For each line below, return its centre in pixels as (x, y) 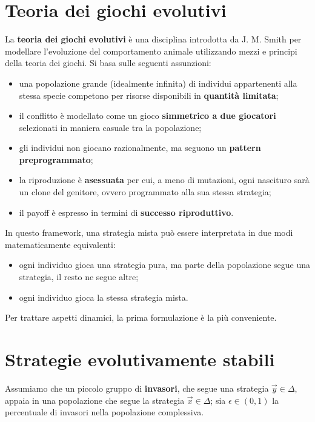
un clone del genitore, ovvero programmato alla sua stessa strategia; (145, 192)
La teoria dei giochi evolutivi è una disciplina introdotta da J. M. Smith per (153, 39)
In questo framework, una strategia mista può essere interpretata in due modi (149, 233)
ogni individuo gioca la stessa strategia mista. (104, 297)
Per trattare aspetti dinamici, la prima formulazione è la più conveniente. (141, 317)
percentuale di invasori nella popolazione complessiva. (104, 412)
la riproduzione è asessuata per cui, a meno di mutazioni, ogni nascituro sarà (164, 180)
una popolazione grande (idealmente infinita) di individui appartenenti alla (158, 83)
